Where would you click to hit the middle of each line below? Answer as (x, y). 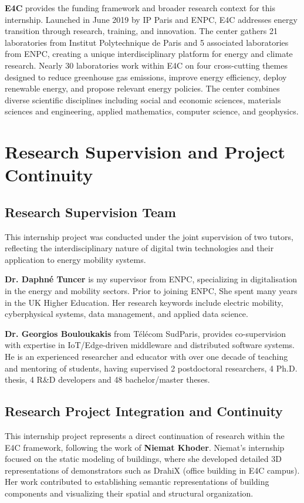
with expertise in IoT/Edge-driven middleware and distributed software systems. (150, 345)
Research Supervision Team (90, 212)
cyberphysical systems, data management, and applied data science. (126, 314)
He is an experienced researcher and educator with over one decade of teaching (146, 357)
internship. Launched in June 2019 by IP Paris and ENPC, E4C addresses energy (151, 19)
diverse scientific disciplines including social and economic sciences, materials (143, 99)
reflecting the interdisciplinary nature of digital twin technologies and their (139, 248)
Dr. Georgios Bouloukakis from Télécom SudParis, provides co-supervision (146, 333)
